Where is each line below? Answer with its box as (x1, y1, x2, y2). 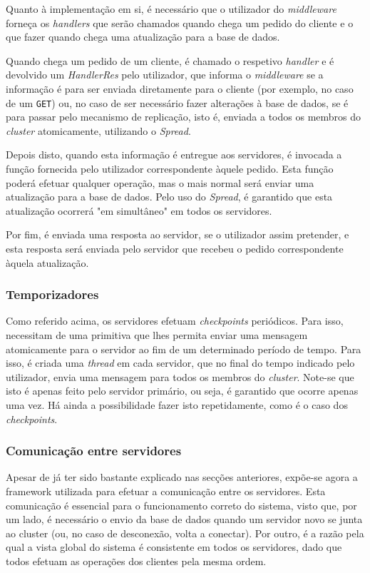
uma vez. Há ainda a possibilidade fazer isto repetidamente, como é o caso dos (6, 397, 348, 412)
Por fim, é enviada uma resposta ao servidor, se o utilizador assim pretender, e (6, 227, 349, 242)
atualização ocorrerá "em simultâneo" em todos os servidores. (6, 203, 272, 218)
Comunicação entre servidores (6, 442, 182, 460)
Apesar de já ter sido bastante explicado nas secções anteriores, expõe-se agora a (6, 470, 358, 485)
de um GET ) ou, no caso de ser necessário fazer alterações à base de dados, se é (6, 95, 349, 110)
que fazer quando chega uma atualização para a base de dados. (6, 29, 280, 44)
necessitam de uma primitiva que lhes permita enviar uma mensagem (6, 327, 308, 342)
